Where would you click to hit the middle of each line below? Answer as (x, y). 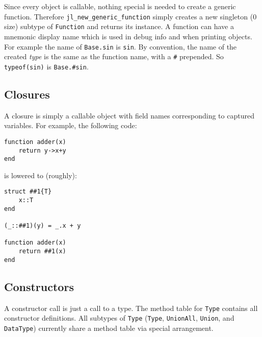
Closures (27, 94)
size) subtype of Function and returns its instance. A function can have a (119, 26)
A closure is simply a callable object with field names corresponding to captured (129, 115)
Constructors (39, 286)
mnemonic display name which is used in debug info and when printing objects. (128, 36)
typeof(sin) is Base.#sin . (46, 66)
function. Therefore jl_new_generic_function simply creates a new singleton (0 (130, 16)
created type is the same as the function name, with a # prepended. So (114, 56)
